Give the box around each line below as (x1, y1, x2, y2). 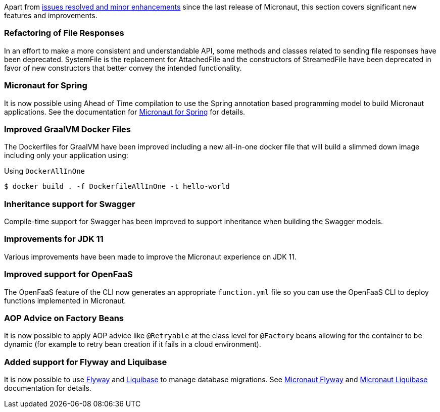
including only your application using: (4, 151, 128, 160)
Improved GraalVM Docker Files (4, 124, 131, 134)
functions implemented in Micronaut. (4, 296, 126, 305)
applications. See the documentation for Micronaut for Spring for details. (4, 107, 246, 116)
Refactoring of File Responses (4, 28, 124, 38)
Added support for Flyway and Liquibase (4, 356, 167, 367)
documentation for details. (4, 384, 91, 392)
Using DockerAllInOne (4, 167, 85, 176)
